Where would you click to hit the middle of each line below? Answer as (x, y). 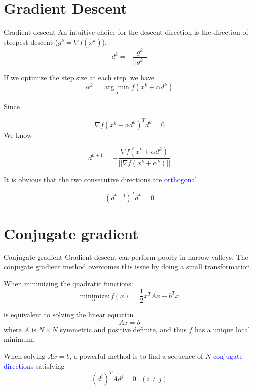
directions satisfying (34, 365)
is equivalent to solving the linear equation (69, 315)
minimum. (19, 339)
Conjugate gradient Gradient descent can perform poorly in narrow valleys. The (126, 257)
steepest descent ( (31, 42)
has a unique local (222, 329)
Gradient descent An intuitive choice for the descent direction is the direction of (126, 32)
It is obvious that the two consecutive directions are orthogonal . (102, 180)
